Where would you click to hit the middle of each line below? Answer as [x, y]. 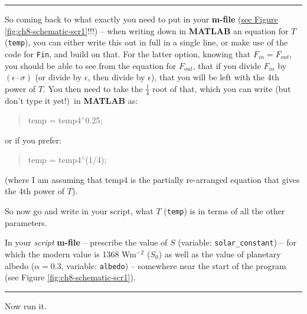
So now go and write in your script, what [79, 211]
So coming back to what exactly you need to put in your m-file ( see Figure [141, 19]
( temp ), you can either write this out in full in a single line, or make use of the [146, 42]
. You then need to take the [93, 88]
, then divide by [116, 77]
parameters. [26, 222]
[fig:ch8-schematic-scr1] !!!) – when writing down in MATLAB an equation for [147, 30]
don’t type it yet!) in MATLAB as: [71, 100]
